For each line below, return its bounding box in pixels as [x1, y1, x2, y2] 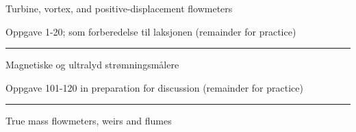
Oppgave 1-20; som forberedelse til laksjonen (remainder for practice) [5, 24, 296, 38]
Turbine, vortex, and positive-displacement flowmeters [5, 1, 233, 15]
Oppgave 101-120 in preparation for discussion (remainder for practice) [5, 80, 303, 94]
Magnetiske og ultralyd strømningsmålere [5, 57, 179, 72]
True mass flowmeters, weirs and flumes [5, 114, 172, 128]
